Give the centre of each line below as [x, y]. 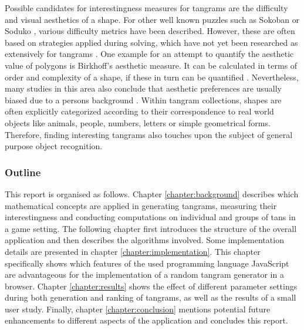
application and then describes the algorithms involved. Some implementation [144, 240]
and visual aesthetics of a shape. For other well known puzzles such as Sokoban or [152, 19]
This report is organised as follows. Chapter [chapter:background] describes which [152, 193]
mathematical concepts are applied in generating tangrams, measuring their [141, 205]
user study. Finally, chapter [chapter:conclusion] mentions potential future [138, 309]
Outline [23, 172]
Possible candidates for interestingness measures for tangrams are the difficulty [146, 8]
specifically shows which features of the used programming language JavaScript [147, 263]
